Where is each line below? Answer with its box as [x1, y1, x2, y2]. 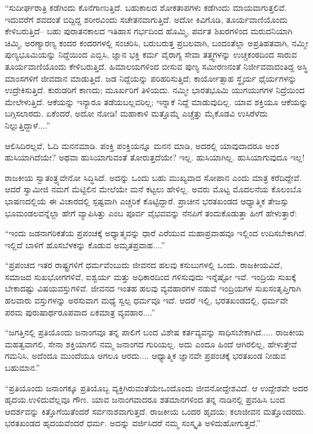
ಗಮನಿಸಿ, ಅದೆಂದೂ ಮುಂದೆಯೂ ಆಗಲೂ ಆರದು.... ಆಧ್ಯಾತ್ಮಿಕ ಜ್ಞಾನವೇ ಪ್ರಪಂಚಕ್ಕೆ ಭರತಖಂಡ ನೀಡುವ [5, 349, 286, 362]
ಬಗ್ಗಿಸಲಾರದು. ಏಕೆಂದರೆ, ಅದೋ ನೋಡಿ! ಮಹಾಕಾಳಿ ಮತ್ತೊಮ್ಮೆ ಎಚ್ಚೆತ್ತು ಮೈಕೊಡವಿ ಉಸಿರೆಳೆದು [5, 107, 268, 120]
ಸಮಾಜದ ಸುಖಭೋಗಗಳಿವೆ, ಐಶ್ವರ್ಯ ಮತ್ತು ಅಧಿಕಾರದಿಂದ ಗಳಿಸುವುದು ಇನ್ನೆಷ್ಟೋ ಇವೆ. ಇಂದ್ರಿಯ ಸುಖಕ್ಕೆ [5, 270, 296, 283]
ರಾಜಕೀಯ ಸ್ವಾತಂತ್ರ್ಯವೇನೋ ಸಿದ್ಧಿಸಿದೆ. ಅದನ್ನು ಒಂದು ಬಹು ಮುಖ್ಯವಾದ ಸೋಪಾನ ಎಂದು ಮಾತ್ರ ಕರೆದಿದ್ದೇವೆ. [5, 171, 302, 183]
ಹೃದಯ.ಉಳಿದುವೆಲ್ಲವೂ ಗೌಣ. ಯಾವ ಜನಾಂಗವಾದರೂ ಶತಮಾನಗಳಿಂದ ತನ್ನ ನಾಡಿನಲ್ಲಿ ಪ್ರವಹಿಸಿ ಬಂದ [5, 393, 285, 406]
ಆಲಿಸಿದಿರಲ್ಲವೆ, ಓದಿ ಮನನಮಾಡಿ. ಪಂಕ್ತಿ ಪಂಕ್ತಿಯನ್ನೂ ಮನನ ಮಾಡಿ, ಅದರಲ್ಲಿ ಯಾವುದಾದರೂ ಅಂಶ [5, 139, 279, 151]
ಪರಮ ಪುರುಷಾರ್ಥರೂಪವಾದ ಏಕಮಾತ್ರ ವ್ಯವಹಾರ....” [5, 305, 155, 318]
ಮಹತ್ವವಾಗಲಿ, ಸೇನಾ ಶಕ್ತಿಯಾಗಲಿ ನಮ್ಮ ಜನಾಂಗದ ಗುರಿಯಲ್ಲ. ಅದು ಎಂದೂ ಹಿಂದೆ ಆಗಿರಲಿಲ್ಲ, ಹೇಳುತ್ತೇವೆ [5, 337, 297, 350]
